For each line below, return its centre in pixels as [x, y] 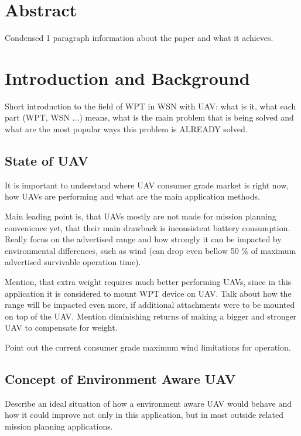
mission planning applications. [59, 426]
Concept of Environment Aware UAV [120, 378]
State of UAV [47, 161]
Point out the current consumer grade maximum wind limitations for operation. [148, 347]
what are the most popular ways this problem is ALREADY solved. [126, 129]
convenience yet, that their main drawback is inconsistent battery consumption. [148, 227]
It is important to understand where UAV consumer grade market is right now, [147, 185]
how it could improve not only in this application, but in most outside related [144, 415]
